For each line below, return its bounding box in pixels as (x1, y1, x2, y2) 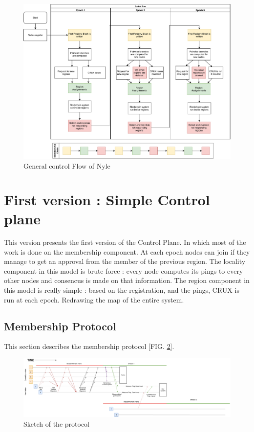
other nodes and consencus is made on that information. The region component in (4, 275, 250, 285)
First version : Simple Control (4, 189, 210, 209)
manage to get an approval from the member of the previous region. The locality (4, 256, 246, 266)
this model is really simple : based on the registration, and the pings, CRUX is (4, 284, 239, 295)
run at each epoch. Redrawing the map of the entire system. (4, 294, 184, 304)
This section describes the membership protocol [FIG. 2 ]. (4, 341, 174, 351)
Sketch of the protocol (23, 419, 89, 429)
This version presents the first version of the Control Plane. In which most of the (4, 237, 246, 247)
